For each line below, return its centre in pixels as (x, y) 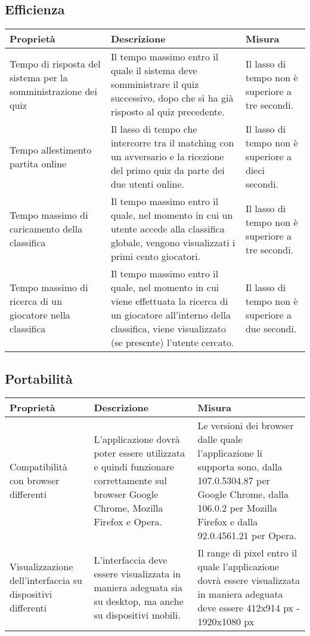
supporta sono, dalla (240, 467)
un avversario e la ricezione (167, 157)
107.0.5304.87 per (234, 481)
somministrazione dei (53, 91)
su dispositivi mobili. (137, 614)
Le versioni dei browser (246, 426)
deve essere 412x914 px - (249, 608)
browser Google (126, 494)
